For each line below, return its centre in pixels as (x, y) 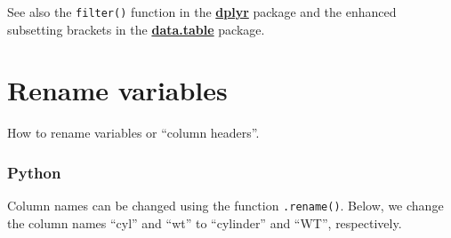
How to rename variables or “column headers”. (133, 133)
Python (34, 172)
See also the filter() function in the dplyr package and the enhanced (202, 12)
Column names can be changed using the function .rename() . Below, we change (225, 206)
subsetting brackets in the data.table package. (136, 29)
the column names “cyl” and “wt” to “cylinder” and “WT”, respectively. (205, 222)
